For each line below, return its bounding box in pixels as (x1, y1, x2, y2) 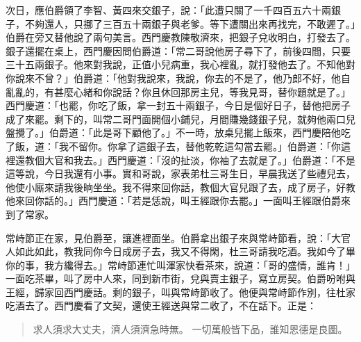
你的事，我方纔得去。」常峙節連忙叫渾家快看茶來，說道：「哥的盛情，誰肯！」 (6, 257, 355, 272)
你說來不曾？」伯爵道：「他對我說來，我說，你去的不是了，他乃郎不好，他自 (6, 70, 351, 85)
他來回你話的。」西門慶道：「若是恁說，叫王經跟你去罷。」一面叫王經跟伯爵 (6, 193, 341, 208)
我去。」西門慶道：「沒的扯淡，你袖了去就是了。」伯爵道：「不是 (73, 152, 355, 167)
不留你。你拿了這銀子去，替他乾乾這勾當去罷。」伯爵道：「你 (68, 138, 341, 153)
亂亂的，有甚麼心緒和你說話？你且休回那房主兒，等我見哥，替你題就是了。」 (6, 84, 351, 99)
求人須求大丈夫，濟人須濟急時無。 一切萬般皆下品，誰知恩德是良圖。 (33, 322, 348, 336)
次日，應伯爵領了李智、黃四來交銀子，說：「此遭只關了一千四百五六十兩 (6, 3, 331, 17)
